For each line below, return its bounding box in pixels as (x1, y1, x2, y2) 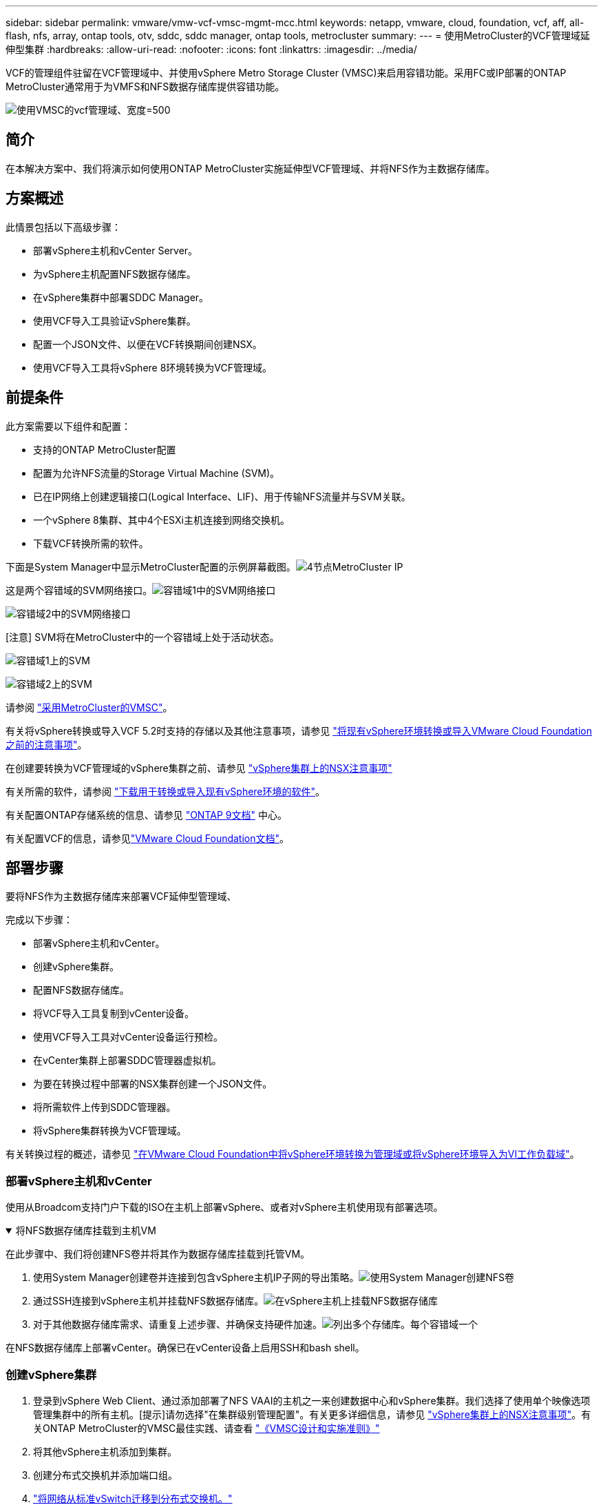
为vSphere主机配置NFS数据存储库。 (33, 267, 196, 280)
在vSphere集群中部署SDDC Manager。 (33, 291, 209, 303)
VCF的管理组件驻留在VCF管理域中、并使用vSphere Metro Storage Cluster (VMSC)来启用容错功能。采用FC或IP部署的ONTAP (6, 67, 567, 79)
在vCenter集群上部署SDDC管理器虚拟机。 (33, 1054, 222, 1067)
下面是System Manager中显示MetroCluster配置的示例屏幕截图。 (6, 560, 296, 573)
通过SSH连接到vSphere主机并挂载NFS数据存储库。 (33, 1295, 264, 1307)
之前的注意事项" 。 (6, 738, 87, 750)
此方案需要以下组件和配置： (6, 420, 131, 432)
